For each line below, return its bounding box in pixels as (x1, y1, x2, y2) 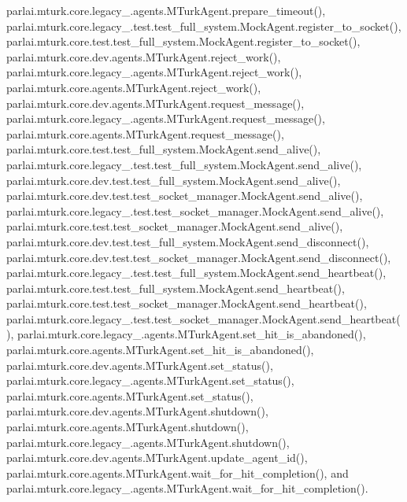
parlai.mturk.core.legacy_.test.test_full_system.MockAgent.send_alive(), (6, 156, 362, 172)
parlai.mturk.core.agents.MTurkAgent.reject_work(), (6, 79, 261, 95)
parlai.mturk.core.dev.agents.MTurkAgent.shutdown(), (6, 403, 268, 419)
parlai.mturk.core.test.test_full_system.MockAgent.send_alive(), (6, 141, 321, 157)
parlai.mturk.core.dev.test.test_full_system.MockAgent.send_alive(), (6, 172, 341, 188)
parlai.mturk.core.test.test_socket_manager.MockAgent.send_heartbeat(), (6, 295, 367, 312)
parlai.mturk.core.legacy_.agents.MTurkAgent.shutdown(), (6, 434, 290, 450)
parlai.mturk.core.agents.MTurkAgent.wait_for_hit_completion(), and (6, 464, 349, 481)
